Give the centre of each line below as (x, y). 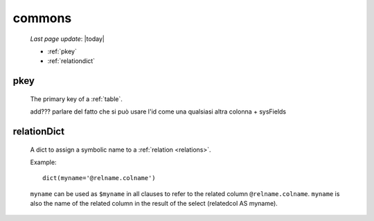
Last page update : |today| (68, 39)
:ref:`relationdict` (71, 61)
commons (42, 18)
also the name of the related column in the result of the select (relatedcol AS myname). (154, 204)
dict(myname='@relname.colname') (99, 178)
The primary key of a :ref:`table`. (76, 99)
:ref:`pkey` (62, 51)
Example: (43, 162)
